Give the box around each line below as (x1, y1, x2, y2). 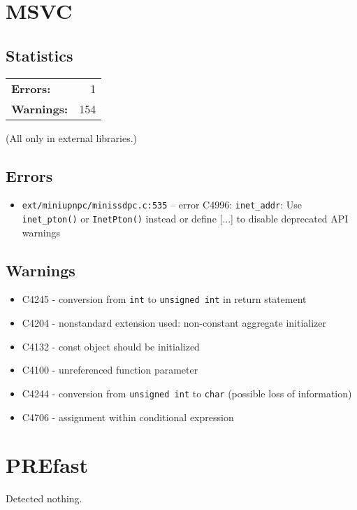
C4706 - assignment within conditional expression (22, 409, 234, 424)
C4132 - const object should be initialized (22, 339, 200, 353)
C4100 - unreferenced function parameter (22, 362, 198, 377)
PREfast (6, 451, 89, 479)
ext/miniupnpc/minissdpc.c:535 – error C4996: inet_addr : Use (22, 197, 302, 212)
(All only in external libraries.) (6, 130, 138, 145)
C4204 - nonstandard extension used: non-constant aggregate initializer (22, 316, 327, 330)
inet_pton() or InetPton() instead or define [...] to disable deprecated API (22, 211, 349, 226)
